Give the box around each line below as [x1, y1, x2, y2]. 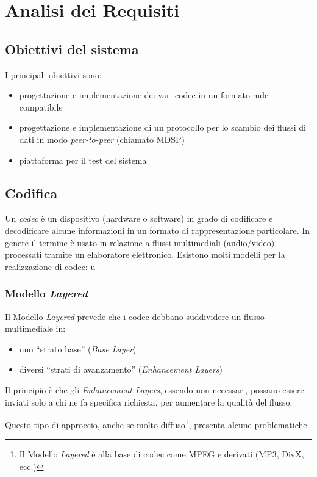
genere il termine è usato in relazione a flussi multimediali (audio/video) [5, 236, 275, 249]
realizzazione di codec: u [5, 260, 96, 272]
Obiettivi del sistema [5, 39, 139, 58]
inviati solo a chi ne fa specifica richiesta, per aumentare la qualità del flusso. [5, 395, 293, 408]
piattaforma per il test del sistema [19, 153, 147, 166]
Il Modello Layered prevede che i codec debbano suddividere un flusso [5, 310, 265, 322]
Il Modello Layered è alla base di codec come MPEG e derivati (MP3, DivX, [19, 448, 304, 461]
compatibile [19, 100, 63, 113]
